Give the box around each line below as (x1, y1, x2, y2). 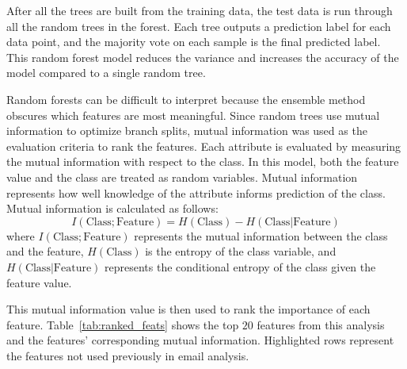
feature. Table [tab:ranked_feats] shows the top (6, 316, 239, 332)
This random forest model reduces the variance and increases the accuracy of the (6, 48, 399, 65)
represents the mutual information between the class (134, 227, 388, 244)
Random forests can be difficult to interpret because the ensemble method (6, 90, 366, 107)
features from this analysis (257, 316, 385, 332)
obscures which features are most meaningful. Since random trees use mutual (6, 106, 380, 123)
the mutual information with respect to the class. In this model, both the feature (6, 153, 399, 170)
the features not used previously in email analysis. (6, 347, 249, 363)
